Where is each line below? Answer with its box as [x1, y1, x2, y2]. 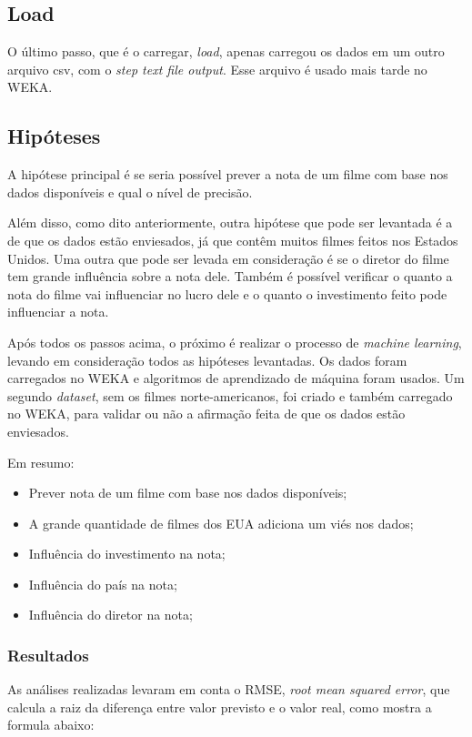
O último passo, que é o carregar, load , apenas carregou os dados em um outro [7, 42, 445, 61]
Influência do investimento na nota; [28, 544, 226, 563]
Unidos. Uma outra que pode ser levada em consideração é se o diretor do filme [7, 248, 449, 268]
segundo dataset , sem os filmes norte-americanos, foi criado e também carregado [7, 386, 453, 405]
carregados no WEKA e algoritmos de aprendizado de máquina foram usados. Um [7, 368, 465, 388]
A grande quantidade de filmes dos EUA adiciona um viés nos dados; [28, 513, 414, 532]
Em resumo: [7, 452, 75, 471]
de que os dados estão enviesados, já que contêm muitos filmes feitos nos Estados [7, 230, 458, 249]
